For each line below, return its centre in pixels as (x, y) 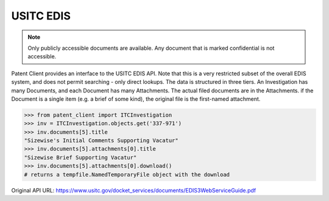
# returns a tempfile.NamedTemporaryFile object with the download (127, 174)
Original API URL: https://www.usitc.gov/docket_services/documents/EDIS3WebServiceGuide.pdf (133, 190)
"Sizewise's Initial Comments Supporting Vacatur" (101, 141)
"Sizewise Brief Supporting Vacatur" (80, 157)
